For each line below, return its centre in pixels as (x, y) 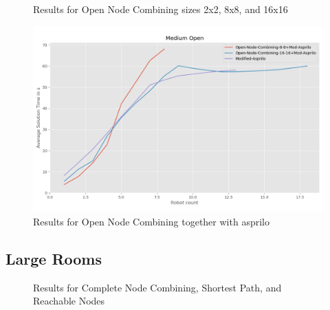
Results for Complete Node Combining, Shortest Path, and (157, 287)
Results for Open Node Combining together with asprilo (151, 221)
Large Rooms (54, 258)
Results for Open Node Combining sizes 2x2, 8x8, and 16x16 (161, 9)
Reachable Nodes (69, 301)
